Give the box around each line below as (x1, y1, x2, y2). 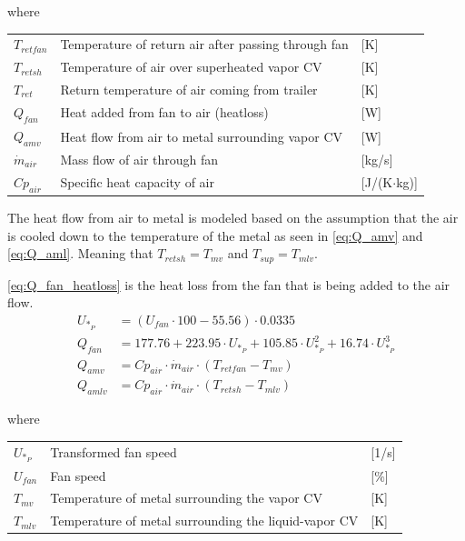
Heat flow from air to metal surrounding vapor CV (60, 126, 343, 145)
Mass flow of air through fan (60, 149, 219, 168)
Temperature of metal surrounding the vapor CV (50, 488, 322, 507)
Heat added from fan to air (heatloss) (60, 103, 269, 122)
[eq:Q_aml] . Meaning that (7, 244, 153, 263)
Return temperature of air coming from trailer (60, 80, 318, 99)
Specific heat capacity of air (60, 173, 215, 192)
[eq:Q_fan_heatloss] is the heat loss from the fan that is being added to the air (7, 275, 450, 294)
